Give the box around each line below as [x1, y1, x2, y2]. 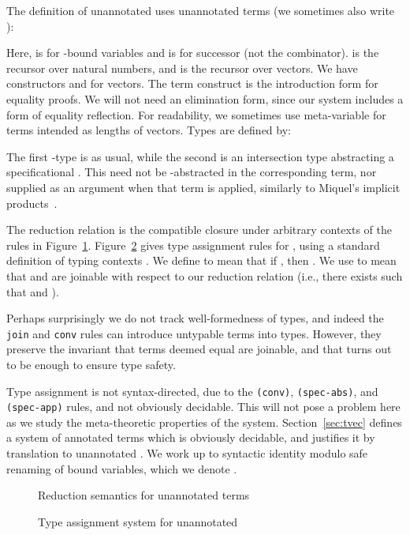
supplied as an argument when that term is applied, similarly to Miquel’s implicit [6, 179, 401, 195]
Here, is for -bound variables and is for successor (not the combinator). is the [6, 44, 379, 61]
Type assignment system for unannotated [38, 513, 238, 529]
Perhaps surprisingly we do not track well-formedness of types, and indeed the [6, 310, 384, 326]
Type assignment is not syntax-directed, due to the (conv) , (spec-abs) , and [6, 382, 378, 399]
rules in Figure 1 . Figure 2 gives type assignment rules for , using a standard [6, 236, 380, 253]
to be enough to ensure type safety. [6, 356, 176, 372]
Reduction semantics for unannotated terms [38, 487, 250, 503]
